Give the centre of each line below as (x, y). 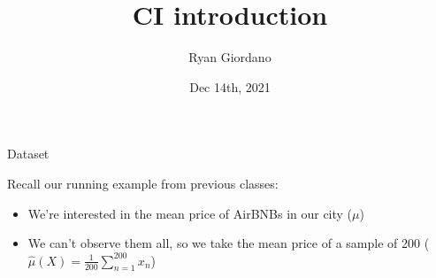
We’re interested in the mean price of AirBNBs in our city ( (190, 213)
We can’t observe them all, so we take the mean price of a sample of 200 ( (229, 243)
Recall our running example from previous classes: (143, 183)
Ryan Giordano (230, 57)
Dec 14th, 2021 (230, 86)
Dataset (28, 154)
